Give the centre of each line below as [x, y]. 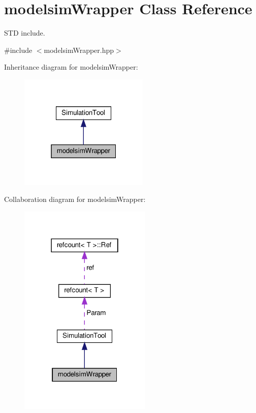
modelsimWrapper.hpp [79, 50]
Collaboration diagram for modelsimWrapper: [75, 199]
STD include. [25, 33]
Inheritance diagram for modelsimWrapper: [71, 67]
